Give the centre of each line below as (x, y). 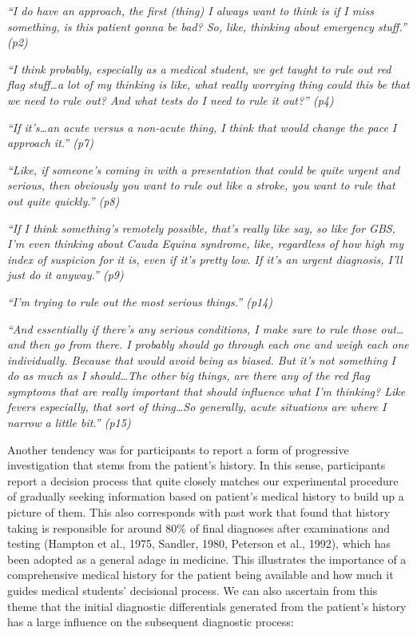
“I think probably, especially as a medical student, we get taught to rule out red (199, 68)
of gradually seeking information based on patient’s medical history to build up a (206, 496)
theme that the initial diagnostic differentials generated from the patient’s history (207, 606)
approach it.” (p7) (50, 143)
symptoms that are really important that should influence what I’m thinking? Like (207, 391)
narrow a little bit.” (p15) (69, 423)
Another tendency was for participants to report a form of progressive (178, 449)
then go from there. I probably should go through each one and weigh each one (219, 344)
